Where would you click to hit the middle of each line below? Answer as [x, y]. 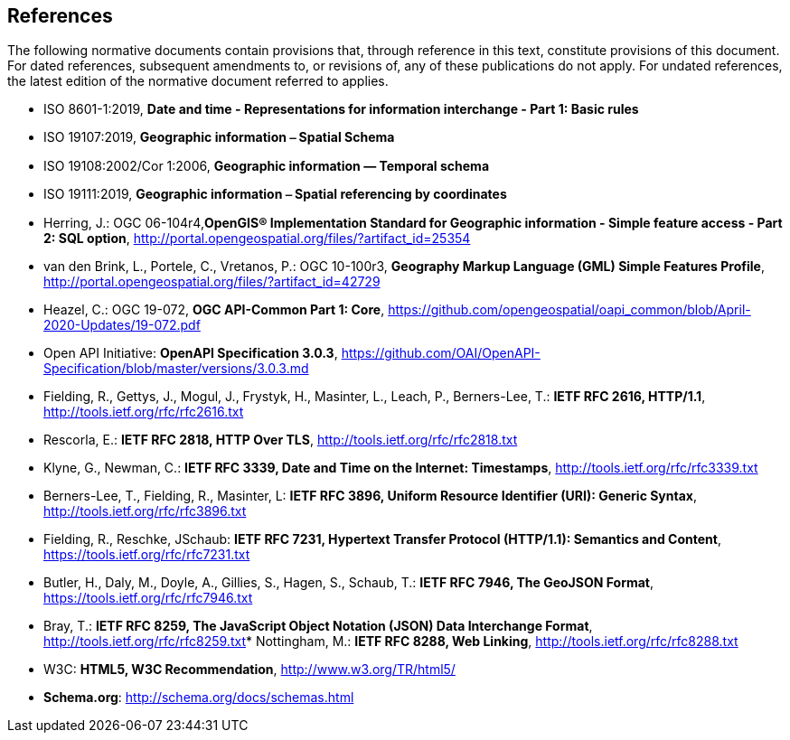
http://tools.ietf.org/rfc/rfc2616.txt [144, 412]
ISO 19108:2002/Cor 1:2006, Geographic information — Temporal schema [267, 166]
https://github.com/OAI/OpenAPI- [441, 353]
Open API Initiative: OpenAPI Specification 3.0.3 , [191, 353]
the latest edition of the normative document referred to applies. [198, 81]
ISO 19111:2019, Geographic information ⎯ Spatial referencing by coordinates [275, 194]
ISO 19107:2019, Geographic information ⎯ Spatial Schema [219, 137]
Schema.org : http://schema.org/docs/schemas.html [199, 698]
